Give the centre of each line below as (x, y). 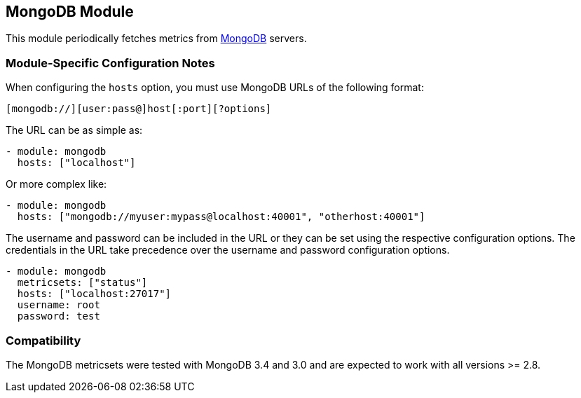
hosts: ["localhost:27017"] (94, 294)
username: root (59, 305)
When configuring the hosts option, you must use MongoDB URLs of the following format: (215, 88)
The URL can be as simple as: (74, 130)
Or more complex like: (56, 184)
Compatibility (43, 340)
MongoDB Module (70, 12)
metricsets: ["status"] (82, 283)
